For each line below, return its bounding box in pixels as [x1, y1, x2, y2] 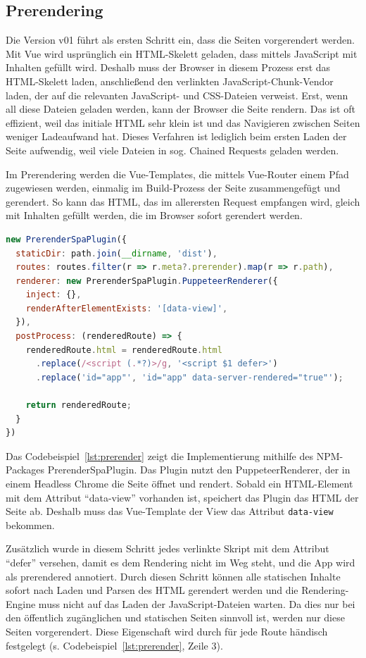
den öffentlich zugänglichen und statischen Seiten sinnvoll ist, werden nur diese [6, 610, 345, 625]
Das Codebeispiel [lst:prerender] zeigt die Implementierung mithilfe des [6, 448, 314, 463]
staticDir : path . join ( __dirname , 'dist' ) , [15, 248, 217, 259]
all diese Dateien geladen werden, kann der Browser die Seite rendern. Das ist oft [6, 101, 355, 116]
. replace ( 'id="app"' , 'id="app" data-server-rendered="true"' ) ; [35, 372, 343, 383]
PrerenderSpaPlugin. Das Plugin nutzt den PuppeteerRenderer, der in [47, 462, 351, 477]
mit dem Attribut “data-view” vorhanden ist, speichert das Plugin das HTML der [6, 490, 359, 504]
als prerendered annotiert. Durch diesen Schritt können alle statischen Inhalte [6, 569, 341, 583]
